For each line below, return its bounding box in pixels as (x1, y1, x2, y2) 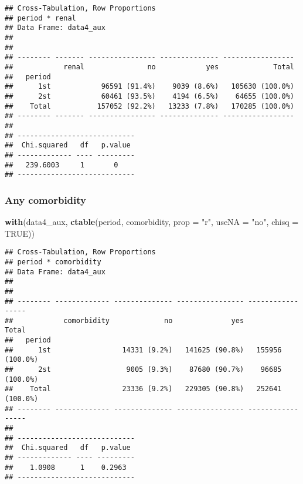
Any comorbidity (5, 192, 87, 207)
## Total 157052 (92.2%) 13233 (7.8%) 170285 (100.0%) (5, 102, 294, 110)
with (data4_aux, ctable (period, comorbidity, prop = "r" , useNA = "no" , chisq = (5, 216, 299, 228)
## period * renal (5, 14, 76, 22)
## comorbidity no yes (5, 316, 244, 325)
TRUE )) (5, 227, 35, 239)
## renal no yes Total (5, 62, 294, 71)
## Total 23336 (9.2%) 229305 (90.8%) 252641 (5, 385, 282, 394)
